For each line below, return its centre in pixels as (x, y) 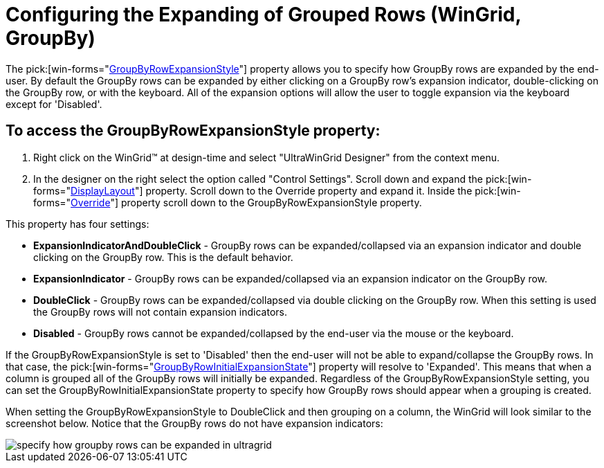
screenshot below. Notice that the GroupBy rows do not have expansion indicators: (194, 423)
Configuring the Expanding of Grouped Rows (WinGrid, (263, 15)
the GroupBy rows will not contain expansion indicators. (161, 312)
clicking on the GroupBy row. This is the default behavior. (163, 257)
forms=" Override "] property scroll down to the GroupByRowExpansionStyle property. (228, 202)
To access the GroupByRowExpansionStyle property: (193, 131)
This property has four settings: (77, 224)
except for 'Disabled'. (54, 104)
